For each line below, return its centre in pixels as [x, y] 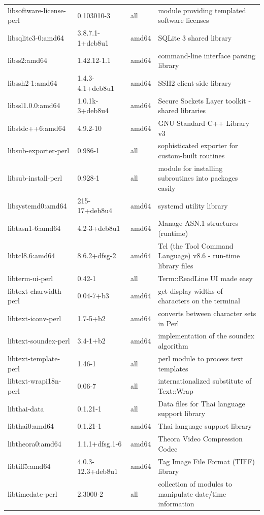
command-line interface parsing [207, 55]
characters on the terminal [199, 301]
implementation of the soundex [206, 336]
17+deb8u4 [95, 210]
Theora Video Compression [200, 439]
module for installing [190, 168]
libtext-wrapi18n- [35, 381]
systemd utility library [193, 205]
